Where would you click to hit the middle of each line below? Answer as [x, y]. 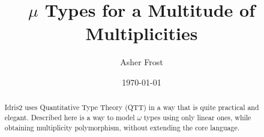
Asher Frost [142, 62]
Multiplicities [142, 33]
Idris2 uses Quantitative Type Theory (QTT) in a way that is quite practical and [132, 107]
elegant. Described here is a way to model [70, 117]
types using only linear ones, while [197, 117]
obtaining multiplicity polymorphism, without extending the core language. [122, 127]
